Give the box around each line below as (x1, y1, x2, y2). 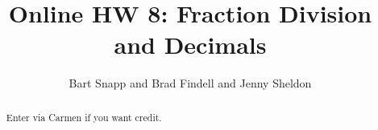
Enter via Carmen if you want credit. (6, 110, 162, 124)
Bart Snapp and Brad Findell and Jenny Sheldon (69, 75, 312, 91)
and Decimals (114, 28, 267, 61)
